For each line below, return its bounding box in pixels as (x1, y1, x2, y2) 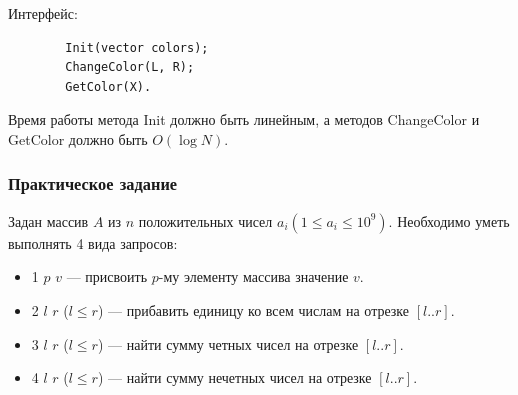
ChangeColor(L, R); (65, 60, 195, 75)
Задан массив (8, 210, 89, 231)
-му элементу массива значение (158, 266, 349, 287)
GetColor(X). (65, 79, 152, 94)
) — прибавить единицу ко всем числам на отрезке (97, 299, 410, 320)
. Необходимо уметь (388, 210, 510, 231)
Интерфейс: (8, 3, 78, 23)
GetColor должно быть (8, 128, 148, 149)
